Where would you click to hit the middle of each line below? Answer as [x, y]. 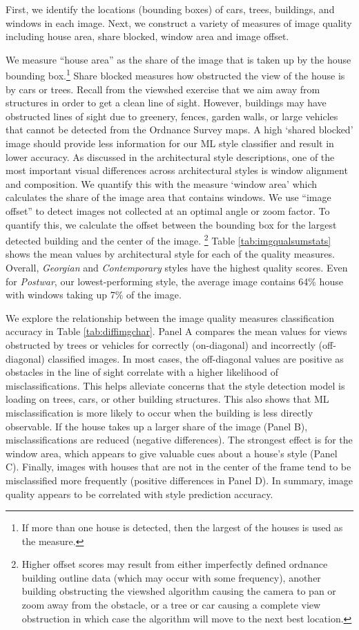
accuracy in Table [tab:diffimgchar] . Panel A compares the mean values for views [176, 331]
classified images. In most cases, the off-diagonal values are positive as [196, 358]
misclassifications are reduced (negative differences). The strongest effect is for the [179, 440]
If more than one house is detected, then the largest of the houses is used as [182, 527]
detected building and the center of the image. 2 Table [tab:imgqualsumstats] [168, 239]
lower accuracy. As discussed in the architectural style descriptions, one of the [170, 156]
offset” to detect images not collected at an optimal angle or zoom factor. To [168, 210]
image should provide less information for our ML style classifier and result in [170, 143]
